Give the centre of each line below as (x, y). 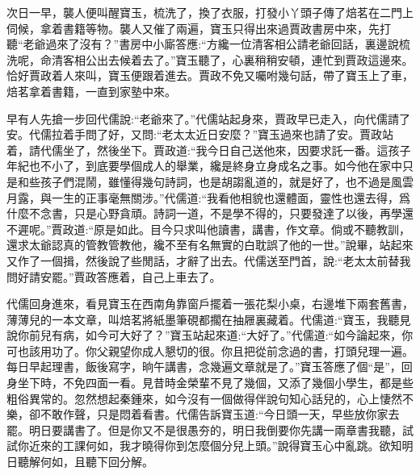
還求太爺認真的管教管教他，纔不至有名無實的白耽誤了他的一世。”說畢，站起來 (210, 245)
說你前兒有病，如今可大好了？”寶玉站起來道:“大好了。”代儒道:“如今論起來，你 (210, 335)
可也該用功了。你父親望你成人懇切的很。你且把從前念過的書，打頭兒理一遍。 (210, 350)
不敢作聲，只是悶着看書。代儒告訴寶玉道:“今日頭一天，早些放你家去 (220, 414)
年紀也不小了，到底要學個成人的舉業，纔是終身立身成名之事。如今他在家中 (204, 166)
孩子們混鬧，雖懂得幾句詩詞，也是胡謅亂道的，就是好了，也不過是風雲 (227, 181)
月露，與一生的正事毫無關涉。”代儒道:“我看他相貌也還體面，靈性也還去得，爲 (209, 197)
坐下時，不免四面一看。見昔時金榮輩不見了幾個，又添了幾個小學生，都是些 (215, 383)
